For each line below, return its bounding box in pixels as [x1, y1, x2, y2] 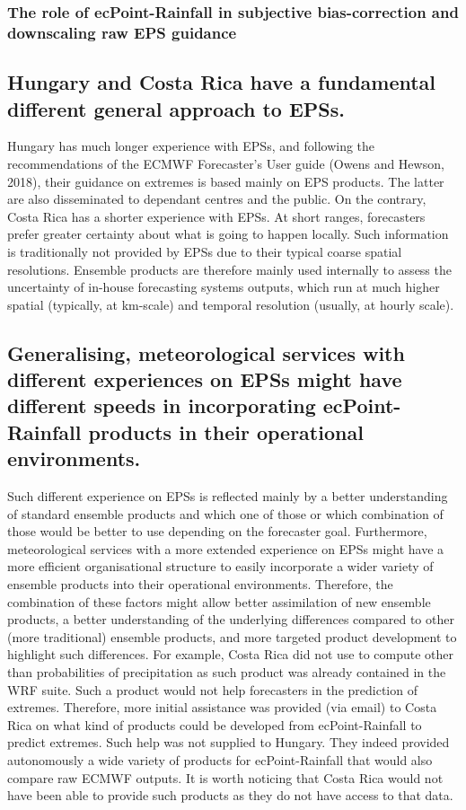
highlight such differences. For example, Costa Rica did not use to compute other [7, 645, 454, 664]
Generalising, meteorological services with [7, 339, 405, 366]
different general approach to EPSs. [7, 94, 345, 122]
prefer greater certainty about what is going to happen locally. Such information [7, 225, 449, 243]
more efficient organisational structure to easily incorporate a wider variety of [7, 557, 434, 576]
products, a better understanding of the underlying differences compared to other [7, 610, 454, 629]
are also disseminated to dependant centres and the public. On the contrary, [7, 189, 426, 208]
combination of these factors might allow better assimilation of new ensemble [7, 592, 431, 611]
